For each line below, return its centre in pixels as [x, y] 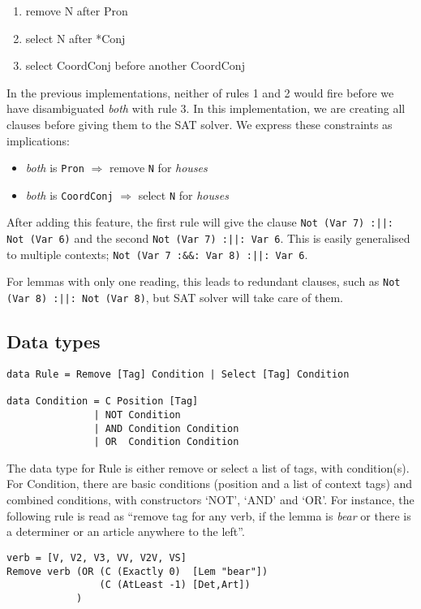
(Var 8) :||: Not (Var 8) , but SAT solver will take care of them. [175, 298]
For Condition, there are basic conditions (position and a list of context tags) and [210, 484]
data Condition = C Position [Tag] [103, 402]
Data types [54, 341]
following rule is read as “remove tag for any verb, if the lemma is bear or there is [209, 515]
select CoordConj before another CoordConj [135, 65]
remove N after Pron [77, 11]
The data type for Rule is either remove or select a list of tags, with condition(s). [208, 467]
